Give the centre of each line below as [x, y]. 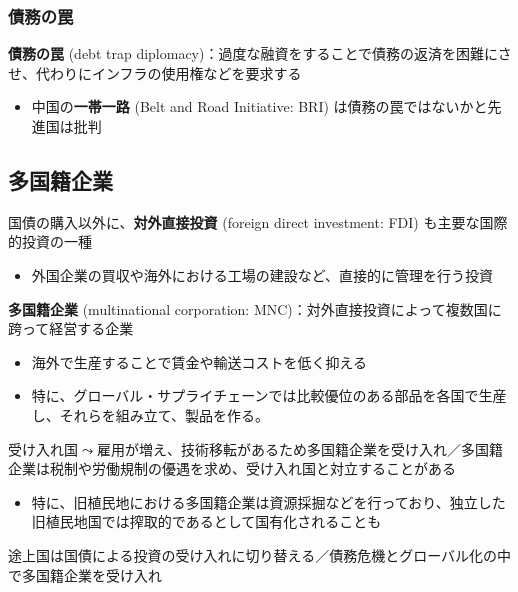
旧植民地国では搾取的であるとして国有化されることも [206, 521]
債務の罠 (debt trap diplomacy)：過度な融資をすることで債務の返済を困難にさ [260, 53]
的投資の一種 [50, 241]
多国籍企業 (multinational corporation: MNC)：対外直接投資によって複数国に [255, 308]
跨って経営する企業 [71, 328]
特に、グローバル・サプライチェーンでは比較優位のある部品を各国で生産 [269, 395]
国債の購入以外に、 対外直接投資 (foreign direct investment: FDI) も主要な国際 [258, 221]
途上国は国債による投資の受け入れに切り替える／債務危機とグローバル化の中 [260, 554]
